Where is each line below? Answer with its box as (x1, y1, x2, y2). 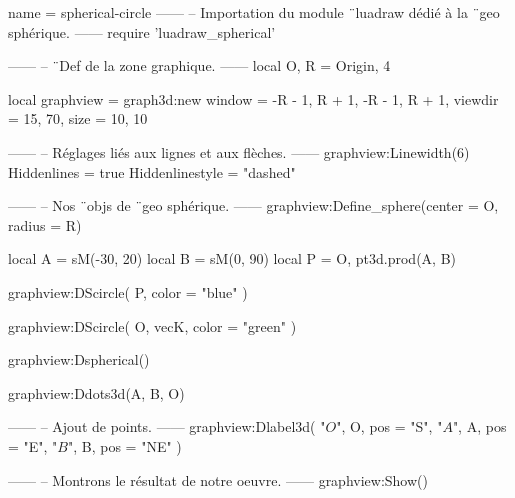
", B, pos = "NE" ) (68, 435, 182, 456)
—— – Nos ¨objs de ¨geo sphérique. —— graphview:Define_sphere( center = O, (8, 195, 499, 216)
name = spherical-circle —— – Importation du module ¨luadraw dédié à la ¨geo (8, 2, 500, 22)
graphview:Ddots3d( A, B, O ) (8, 382, 185, 403)
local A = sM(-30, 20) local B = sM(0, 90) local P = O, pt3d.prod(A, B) (8, 248, 457, 269)
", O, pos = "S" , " (336, 416, 443, 437)
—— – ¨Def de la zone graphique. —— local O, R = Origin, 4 (8, 55, 391, 76)
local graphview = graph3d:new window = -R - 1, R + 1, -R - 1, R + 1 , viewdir (8, 88, 499, 109)
